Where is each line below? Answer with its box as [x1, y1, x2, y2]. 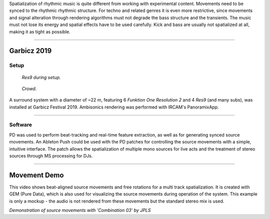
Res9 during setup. [21, 74, 61, 80]
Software [9, 121, 32, 128]
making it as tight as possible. [9, 28, 70, 34]
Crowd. [21, 85, 37, 91]
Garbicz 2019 [9, 46, 52, 55]
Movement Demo [9, 170, 64, 179]
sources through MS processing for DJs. [9, 153, 93, 159]
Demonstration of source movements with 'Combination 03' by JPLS [9, 207, 151, 213]
